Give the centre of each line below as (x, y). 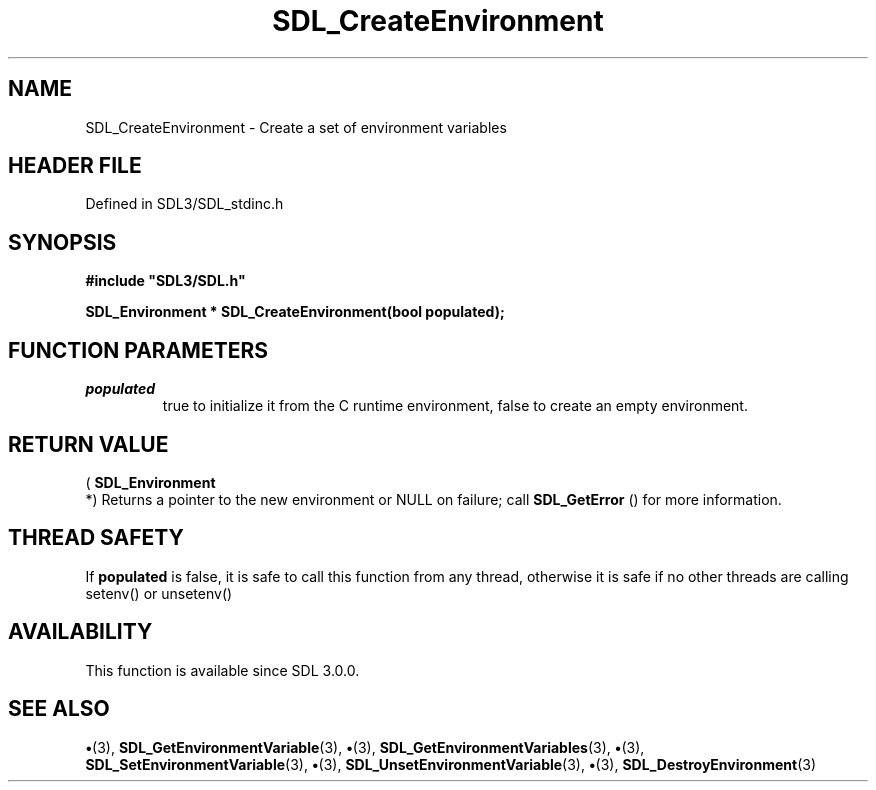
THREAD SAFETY (96, 538)
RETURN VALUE (88, 444)
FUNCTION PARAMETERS (138, 350)
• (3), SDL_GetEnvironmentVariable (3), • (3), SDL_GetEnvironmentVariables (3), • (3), (365, 747)
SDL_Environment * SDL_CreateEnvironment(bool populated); (295, 312)
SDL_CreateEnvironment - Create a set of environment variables (296, 127)
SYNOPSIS (62, 242)
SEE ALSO (59, 709)
